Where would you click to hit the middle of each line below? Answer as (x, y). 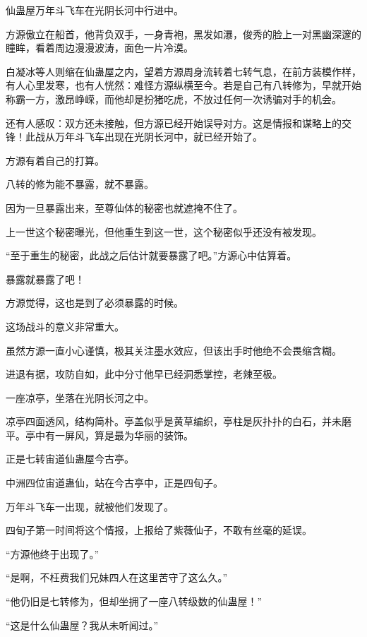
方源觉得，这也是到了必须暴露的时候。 (95, 303)
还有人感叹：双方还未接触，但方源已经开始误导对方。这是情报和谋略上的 (174, 123)
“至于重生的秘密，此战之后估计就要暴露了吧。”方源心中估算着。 (151, 255)
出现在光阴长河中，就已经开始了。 (183, 137)
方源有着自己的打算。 (55, 160)
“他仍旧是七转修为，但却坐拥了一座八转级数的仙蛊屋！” (134, 601)
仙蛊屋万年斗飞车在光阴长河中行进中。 (95, 10)
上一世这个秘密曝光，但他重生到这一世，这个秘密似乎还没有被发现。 (164, 231)
